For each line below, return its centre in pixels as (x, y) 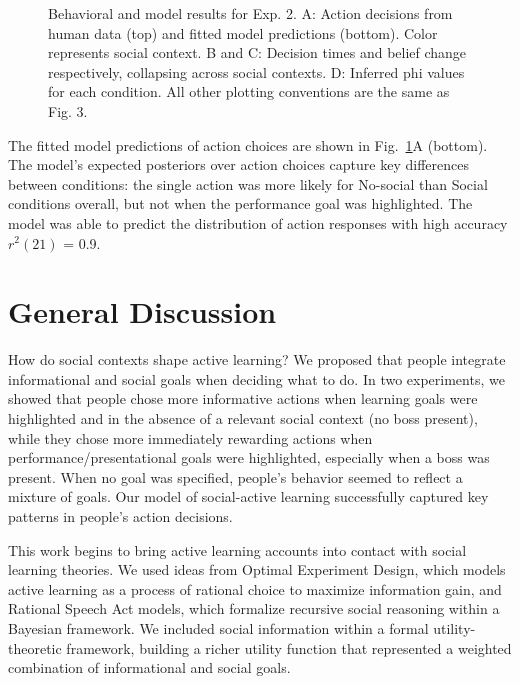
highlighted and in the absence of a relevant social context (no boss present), (243, 418)
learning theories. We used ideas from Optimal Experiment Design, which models (257, 569)
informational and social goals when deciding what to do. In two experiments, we (256, 378)
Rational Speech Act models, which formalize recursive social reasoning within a (254, 608)
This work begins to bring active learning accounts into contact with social (237, 549)
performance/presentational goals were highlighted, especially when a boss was (249, 457)
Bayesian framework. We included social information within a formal (218, 627)
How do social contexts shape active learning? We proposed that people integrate (257, 359)
